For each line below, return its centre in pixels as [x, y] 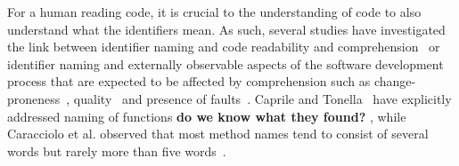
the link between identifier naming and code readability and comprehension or [224, 47]
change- [395, 81]
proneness [34, 98]
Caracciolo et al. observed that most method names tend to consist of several [218, 134]
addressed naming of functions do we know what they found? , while [207, 116]
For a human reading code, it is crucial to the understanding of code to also [214, 12]
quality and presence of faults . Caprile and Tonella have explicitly [262, 98]
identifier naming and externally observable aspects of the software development [225, 63]
